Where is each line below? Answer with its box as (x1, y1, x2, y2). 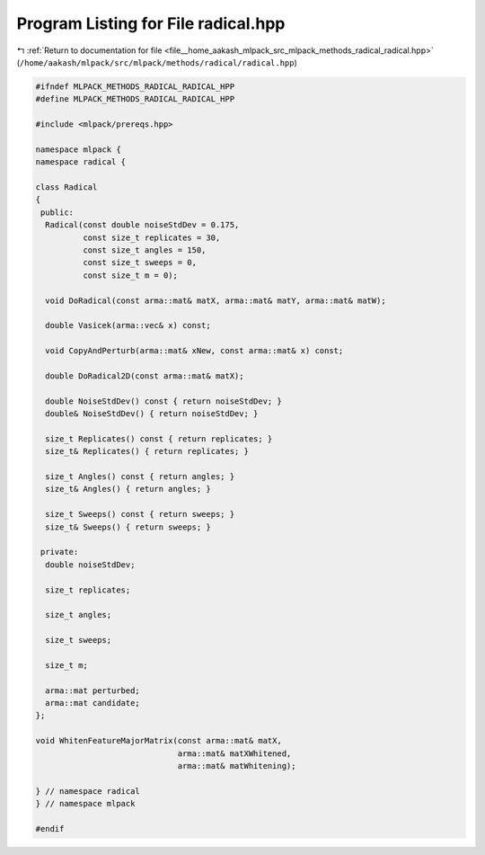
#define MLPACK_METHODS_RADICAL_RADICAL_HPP (35, 94, 235, 104)
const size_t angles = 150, (82, 245, 207, 255)
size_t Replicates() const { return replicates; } (45, 433, 273, 444)
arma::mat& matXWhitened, (177, 748, 292, 759)
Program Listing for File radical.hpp (16, 13, 286, 33)
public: (40, 207, 75, 218)
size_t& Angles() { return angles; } (45, 484, 211, 494)
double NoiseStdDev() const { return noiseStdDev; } (45, 396, 282, 406)
